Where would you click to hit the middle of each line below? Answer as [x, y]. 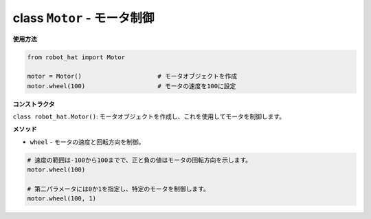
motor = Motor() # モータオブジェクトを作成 [132, 76]
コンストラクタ [34, 104]
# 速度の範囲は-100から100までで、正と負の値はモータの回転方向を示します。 [139, 160]
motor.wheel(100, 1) [61, 199]
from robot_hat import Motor [76, 57]
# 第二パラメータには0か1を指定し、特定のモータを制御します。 [118, 189]
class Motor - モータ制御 [83, 18]
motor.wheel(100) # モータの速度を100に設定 [132, 86]
